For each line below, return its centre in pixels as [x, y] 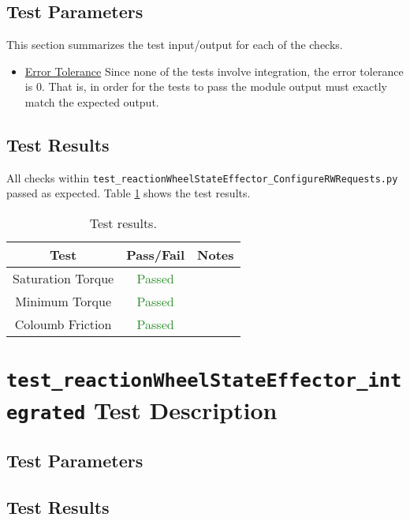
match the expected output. [92, 101]
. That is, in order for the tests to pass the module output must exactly [214, 86]
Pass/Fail [156, 255]
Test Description [186, 409]
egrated [46, 412]
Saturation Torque [63, 279]
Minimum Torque [63, 302]
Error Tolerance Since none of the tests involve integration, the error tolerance [214, 71]
